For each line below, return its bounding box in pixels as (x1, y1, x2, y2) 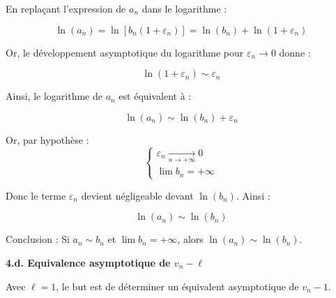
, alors (177, 232, 204, 246)
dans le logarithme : (142, 1, 227, 15)
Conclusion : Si (6, 232, 70, 246)
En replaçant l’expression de (6, 1, 126, 15)
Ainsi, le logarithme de (6, 89, 102, 103)
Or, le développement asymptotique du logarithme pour (6, 45, 244, 59)
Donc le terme (6, 188, 66, 202)
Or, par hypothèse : (6, 132, 89, 147)
